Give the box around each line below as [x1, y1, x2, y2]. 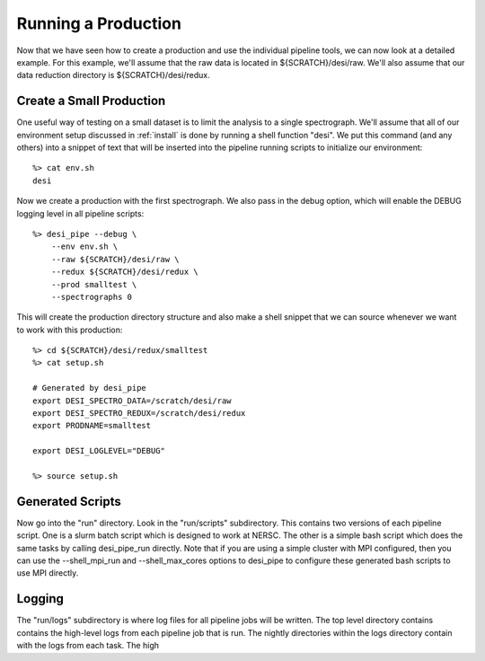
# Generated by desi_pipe [32, 383, 147, 393]
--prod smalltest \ [50, 279, 137, 289]
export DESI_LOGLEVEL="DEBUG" [32, 445, 166, 456]
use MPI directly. [16, 568, 79, 578]
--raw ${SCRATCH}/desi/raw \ [50, 254, 180, 264]
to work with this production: [16, 324, 123, 335]
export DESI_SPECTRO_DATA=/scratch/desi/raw [32, 395, 233, 406]
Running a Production [16, 13, 181, 33]
